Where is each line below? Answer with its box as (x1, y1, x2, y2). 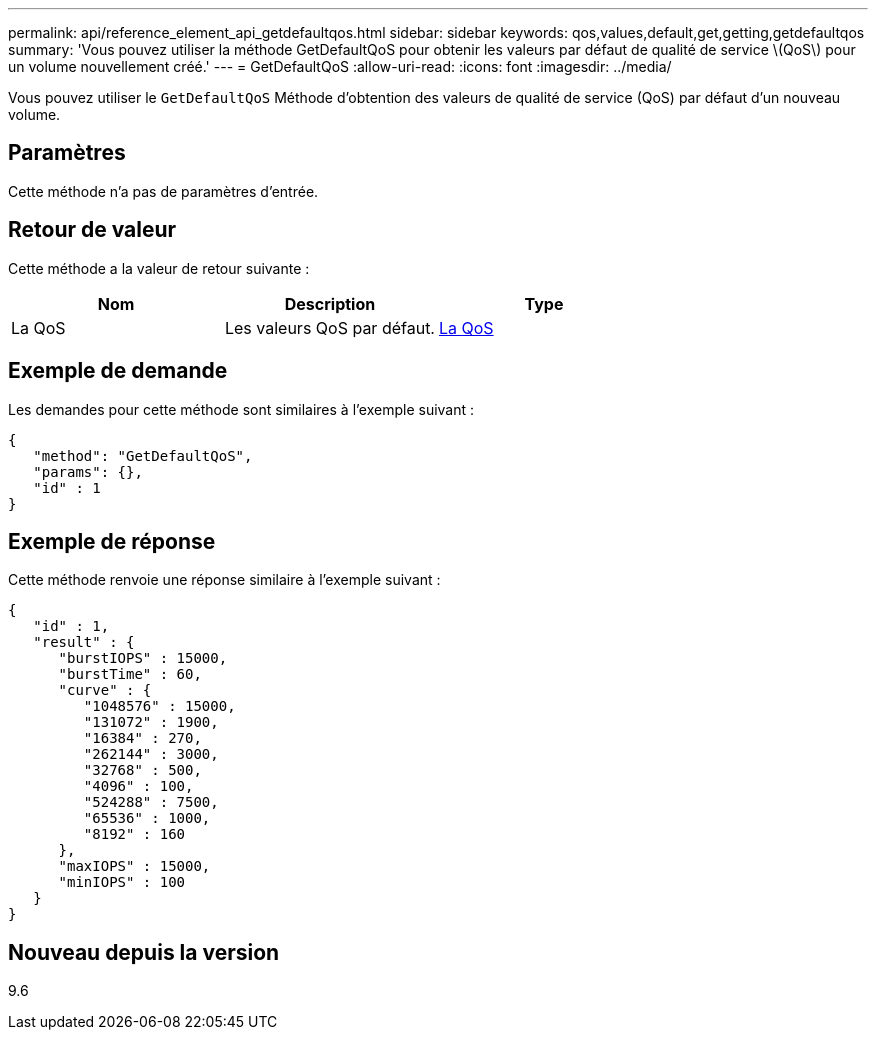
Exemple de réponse (8, 528, 216, 554)
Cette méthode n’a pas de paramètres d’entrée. (8, 182, 319, 200)
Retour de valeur (8, 217, 177, 243)
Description (284, 293, 376, 314)
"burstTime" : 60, (58, 666, 202, 683)
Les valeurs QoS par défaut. (224, 317, 435, 338)
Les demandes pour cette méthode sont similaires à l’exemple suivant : (8, 400, 475, 418)
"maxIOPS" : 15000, (58, 858, 211, 875)
